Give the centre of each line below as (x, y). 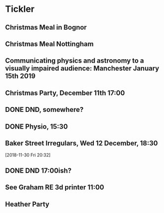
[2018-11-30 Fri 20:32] (28, 155)
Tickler (20, 9)
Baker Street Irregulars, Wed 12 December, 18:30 (82, 143)
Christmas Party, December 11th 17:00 (65, 93)
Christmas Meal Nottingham (49, 44)
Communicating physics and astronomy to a (75, 61)
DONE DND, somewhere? (44, 110)
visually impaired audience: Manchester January (82, 68)
